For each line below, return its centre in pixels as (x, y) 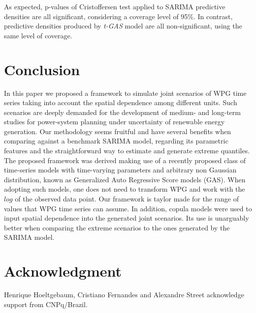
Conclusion (42, 69)
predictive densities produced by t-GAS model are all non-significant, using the (123, 26)
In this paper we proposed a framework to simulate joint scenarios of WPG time (125, 93)
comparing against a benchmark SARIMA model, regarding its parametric (116, 141)
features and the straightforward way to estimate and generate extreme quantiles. (127, 151)
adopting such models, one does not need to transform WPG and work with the (125, 189)
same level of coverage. (38, 35)
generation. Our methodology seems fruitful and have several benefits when (117, 131)
